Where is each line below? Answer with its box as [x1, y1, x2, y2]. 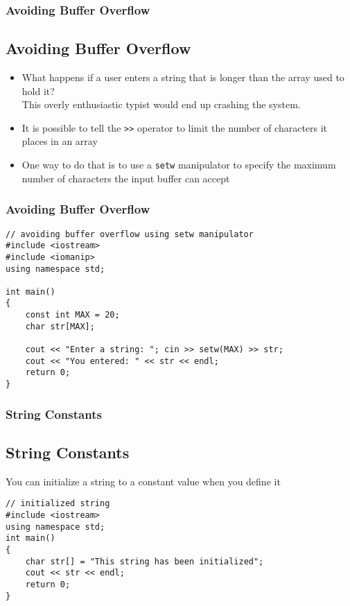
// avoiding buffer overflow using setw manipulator [6, 229, 254, 239]
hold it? [21, 83, 55, 98]
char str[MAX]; [25, 321, 95, 331]
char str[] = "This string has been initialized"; [25, 556, 264, 566]
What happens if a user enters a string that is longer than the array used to [21, 70, 344, 85]
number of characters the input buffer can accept [21, 171, 230, 185]
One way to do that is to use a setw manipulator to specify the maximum [21, 157, 336, 172]
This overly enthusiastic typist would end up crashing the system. [21, 97, 301, 112]
